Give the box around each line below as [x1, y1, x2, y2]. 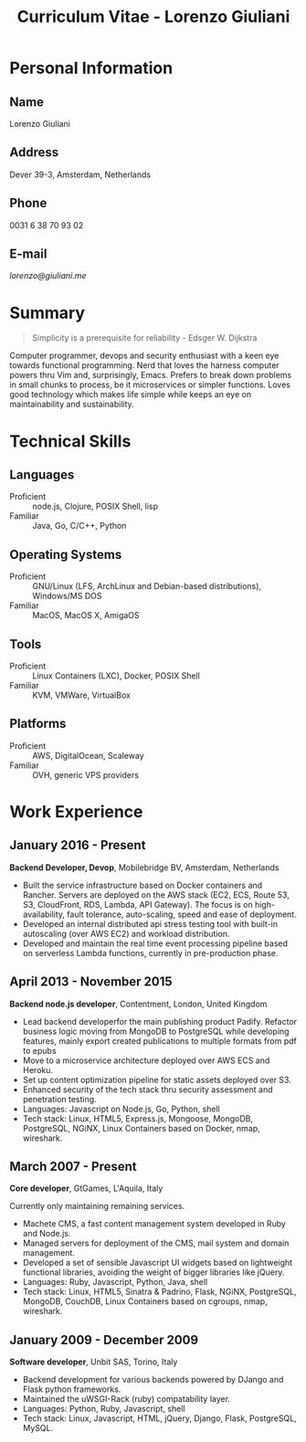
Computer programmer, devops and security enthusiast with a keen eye [9, 350, 280, 362]
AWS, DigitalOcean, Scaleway [32, 750, 144, 761]
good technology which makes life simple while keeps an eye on [9, 389, 252, 400]
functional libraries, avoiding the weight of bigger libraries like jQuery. [22, 1267, 285, 1278]
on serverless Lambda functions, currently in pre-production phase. [22, 947, 279, 958]
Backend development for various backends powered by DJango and [22, 1374, 284, 1385]
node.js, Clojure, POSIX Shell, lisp [32, 500, 158, 512]
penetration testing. [22, 1093, 98, 1104]
